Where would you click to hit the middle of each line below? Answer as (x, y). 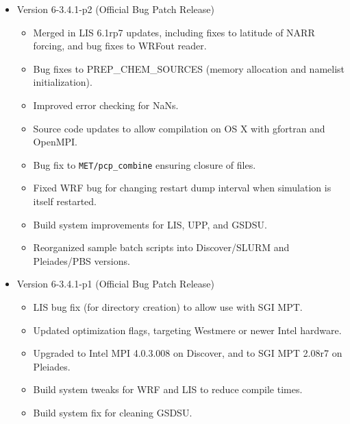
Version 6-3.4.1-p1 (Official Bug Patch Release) (115, 284)
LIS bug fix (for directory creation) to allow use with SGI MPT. (168, 306)
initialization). (63, 82)
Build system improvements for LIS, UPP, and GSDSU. (150, 224)
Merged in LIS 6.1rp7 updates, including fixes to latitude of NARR (174, 32)
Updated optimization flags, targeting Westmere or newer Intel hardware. (187, 330)
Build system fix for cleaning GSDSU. (113, 412)
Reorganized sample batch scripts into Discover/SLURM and (161, 247)
